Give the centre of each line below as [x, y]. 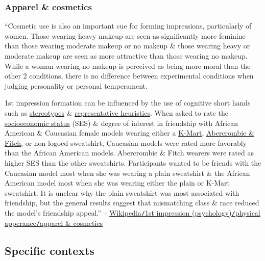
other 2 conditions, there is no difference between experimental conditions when [129, 76]
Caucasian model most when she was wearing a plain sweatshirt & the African [127, 173]
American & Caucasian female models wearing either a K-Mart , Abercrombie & [129, 133]
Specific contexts [50, 250]
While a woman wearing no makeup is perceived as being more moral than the [128, 66]
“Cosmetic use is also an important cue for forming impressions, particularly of [128, 26]
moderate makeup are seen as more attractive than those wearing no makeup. [126, 56]
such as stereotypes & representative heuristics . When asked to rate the [116, 112]
